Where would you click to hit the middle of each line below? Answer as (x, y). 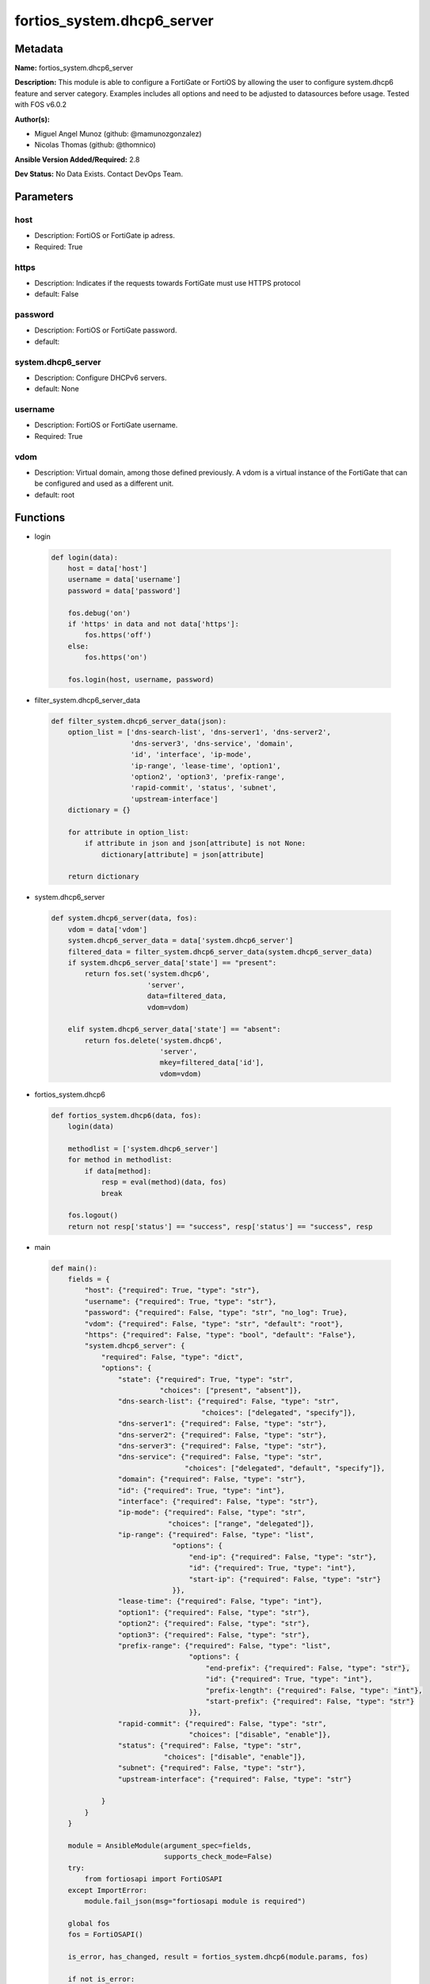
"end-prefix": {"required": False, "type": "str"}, (308, 1668)
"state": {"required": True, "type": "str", (205, 1379)
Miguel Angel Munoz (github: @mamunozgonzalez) (118, 134)
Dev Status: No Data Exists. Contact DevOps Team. (99, 174)
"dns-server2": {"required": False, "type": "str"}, (222, 1435)
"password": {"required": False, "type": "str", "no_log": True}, (216, 1313)
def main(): (74, 1268)
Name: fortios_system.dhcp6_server (74, 68)
